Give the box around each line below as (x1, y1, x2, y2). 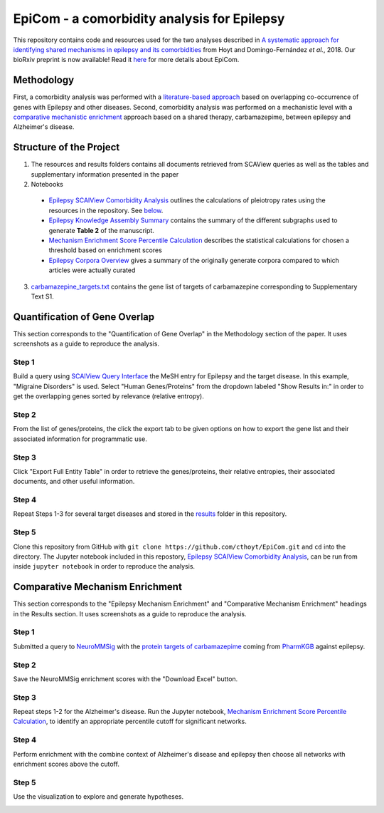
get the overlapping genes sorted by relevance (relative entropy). (13, 392, 204, 400)
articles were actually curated (48, 266, 136, 274)
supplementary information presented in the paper (31, 170, 179, 178)
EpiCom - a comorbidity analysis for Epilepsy (13, 11, 285, 26)
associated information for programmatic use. (13, 435, 147, 443)
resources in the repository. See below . (48, 206, 164, 214)
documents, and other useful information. (13, 477, 135, 486)
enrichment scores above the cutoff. (13, 760, 120, 768)
